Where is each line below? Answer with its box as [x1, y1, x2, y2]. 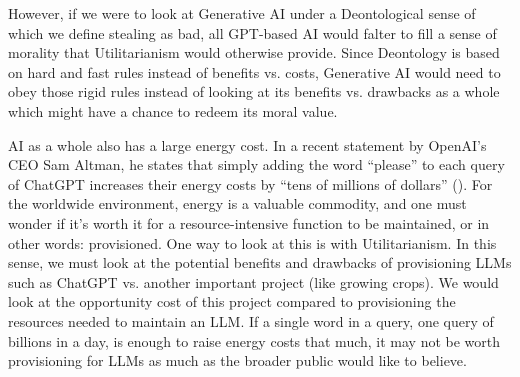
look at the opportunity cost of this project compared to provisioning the [8, 291, 456, 312]
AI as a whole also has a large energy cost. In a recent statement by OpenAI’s [8, 134, 487, 155]
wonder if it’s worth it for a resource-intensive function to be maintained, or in [8, 212, 490, 233]
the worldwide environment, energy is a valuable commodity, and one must [8, 193, 467, 214]
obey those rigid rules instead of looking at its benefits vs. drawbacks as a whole [8, 81, 500, 102]
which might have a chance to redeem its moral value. [8, 100, 338, 121]
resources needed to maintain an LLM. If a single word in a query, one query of [8, 310, 494, 331]
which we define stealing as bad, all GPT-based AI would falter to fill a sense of [8, 22, 497, 43]
